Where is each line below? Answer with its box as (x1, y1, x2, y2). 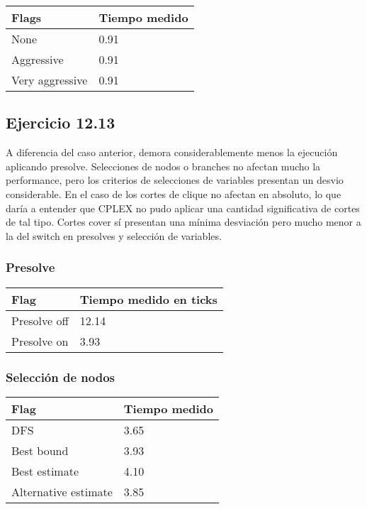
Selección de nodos (6, 368, 115, 385)
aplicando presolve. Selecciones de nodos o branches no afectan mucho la (6, 158, 321, 173)
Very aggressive (11, 72, 88, 88)
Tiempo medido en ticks (79, 290, 218, 307)
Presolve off (11, 312, 69, 329)
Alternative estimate (11, 483, 113, 500)
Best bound (11, 442, 69, 459)
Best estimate (11, 462, 79, 479)
